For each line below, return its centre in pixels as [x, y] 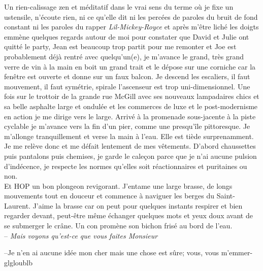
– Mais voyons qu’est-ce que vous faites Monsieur [81, 235]
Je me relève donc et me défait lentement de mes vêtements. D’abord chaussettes [130, 146]
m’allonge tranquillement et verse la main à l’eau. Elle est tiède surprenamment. [129, 136]
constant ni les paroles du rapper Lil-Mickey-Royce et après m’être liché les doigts [131, 27]
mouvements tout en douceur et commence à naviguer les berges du [109, 196]
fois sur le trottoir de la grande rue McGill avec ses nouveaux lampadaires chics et [132, 96]
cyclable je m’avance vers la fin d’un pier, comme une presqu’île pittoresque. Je [127, 126]
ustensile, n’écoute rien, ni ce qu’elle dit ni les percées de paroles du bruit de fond [131, 16]
